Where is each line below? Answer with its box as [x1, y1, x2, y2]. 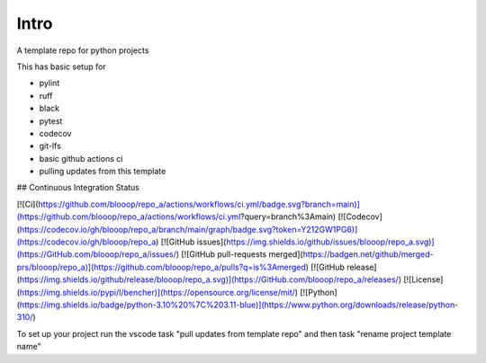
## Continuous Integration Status [16, 182, 139, 193]
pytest [39, 115, 63, 126]
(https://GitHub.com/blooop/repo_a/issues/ [16, 249, 177, 260]
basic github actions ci [39, 153, 123, 164]
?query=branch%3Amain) [239, 211, 337, 222]
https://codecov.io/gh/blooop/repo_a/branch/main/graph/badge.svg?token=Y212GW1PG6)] [19, 224, 358, 235]
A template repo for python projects [16, 45, 149, 56]
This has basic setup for [16, 61, 107, 72]
